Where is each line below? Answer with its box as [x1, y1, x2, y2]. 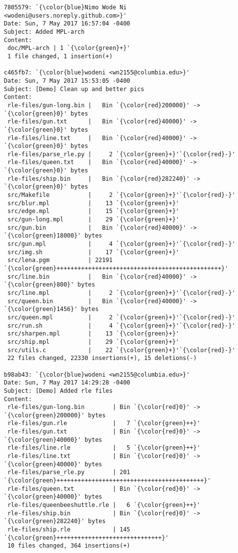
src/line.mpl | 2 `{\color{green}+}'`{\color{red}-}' [7, 289, 236, 296]
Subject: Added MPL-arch [4, 28, 85, 35]
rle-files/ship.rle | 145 [7, 526, 130, 533]
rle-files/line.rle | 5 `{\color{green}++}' [7, 444, 200, 452]
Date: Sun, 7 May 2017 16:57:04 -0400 [4, 20, 130, 27]
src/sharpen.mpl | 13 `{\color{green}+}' [7, 330, 179, 337]
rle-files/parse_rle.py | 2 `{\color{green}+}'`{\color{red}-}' [7, 150, 236, 158]
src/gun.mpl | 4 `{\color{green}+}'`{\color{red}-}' [7, 240, 236, 248]
